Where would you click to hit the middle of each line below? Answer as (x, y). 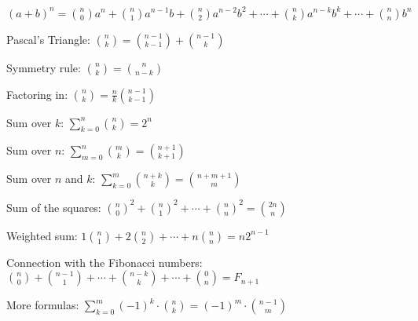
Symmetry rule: (44, 67)
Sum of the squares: (54, 207)
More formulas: (43, 305)
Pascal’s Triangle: (48, 39)
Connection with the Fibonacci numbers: (104, 262)
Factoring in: (37, 94)
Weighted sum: (42, 235)
